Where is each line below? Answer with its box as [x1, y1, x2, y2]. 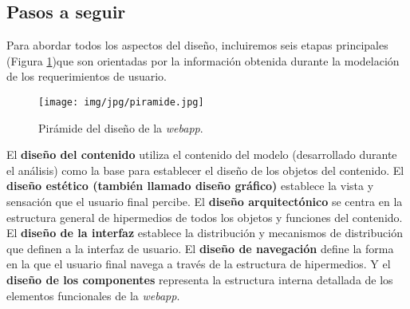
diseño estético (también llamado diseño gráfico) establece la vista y [6, 177, 374, 194]
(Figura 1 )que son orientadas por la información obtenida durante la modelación [6, 52, 400, 69]
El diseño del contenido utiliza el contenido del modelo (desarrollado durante [6, 146, 397, 163]
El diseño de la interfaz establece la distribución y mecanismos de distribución [6, 224, 403, 241]
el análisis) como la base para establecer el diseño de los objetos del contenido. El [6, 161, 404, 178]
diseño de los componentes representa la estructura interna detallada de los [6, 271, 393, 287]
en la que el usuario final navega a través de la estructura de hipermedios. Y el [6, 256, 391, 272]
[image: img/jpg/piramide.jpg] [38, 96, 204, 108]
